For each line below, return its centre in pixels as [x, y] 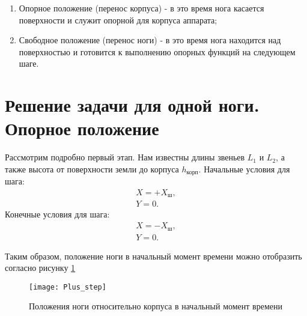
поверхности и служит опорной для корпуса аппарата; [118, 20]
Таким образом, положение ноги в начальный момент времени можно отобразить [153, 256]
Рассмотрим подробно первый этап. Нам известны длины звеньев [125, 157]
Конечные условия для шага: [57, 214]
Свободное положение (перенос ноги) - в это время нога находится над [150, 40]
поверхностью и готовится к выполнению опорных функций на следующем [157, 51]
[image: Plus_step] [68, 287]
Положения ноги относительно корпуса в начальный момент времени [156, 306]
